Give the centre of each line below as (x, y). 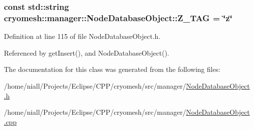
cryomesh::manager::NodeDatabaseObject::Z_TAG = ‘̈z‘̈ (118, 17)
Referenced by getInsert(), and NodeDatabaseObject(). (87, 52)
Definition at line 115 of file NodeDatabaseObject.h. (82, 36)
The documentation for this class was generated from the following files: (112, 69)
